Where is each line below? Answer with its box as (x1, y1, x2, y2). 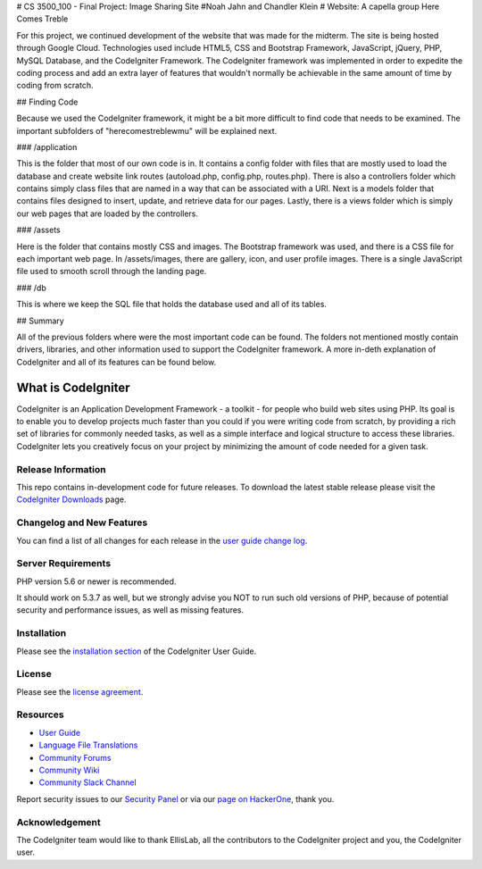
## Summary (16, 315, 64, 326)
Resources (16, 708, 64, 721)
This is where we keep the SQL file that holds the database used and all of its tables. (16, 299, 328, 310)
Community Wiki (38, 765, 100, 776)
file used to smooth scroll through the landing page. (16, 266, 207, 277)
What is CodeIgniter (16, 380, 130, 395)
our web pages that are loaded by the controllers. (16, 208, 199, 219)
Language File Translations (38, 739, 138, 750)
